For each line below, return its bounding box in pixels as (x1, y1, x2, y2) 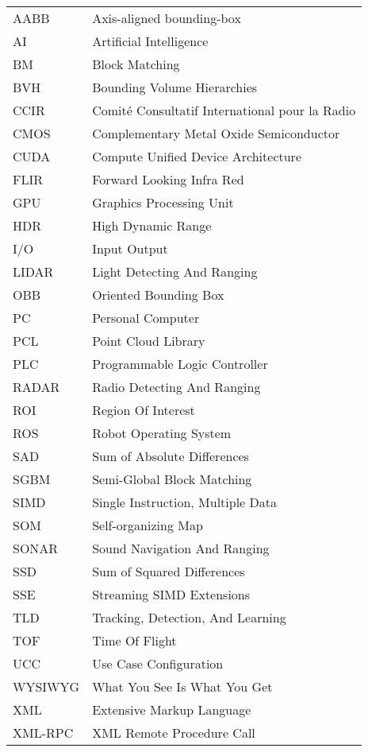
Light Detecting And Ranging (92, 262, 258, 281)
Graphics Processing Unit (92, 193, 234, 211)
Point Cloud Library (92, 331, 205, 350)
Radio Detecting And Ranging (92, 378, 261, 396)
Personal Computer (92, 308, 200, 327)
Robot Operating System (92, 424, 232, 442)
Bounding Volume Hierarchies (92, 78, 258, 96)
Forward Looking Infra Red (92, 170, 244, 188)
